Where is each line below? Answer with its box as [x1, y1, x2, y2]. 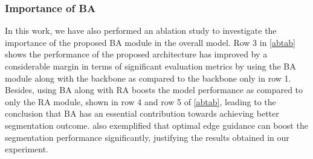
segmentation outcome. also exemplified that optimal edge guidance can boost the [5, 118, 308, 131]
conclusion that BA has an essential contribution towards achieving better [5, 107, 279, 120]
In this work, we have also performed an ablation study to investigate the [5, 24, 277, 37]
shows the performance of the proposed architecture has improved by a [5, 48, 268, 60]
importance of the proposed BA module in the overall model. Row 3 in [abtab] [5, 36, 295, 48]
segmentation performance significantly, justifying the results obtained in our [5, 131, 289, 143]
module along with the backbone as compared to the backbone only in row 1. [5, 71, 291, 84]
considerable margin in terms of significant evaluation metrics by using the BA [5, 60, 296, 72]
